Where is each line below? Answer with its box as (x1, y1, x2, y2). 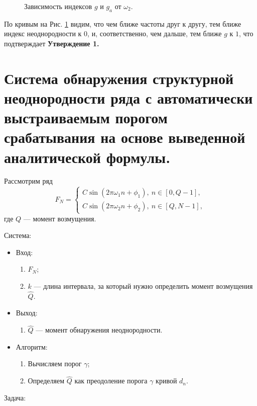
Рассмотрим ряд (4, 176, 53, 186)
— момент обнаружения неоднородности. (36, 324, 163, 335)
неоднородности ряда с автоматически (4, 87, 253, 108)
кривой (156, 375, 177, 386)
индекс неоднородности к (4, 28, 82, 39)
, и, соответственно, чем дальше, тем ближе (87, 28, 222, 39)
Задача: (4, 392, 26, 402)
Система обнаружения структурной (4, 67, 234, 88)
